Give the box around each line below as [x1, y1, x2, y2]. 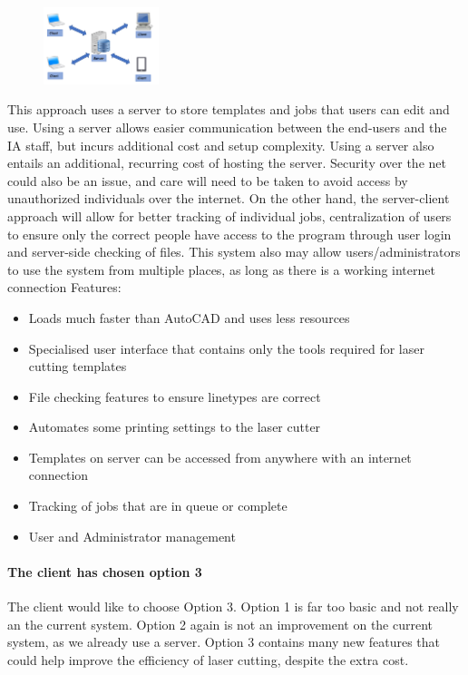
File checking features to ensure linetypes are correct [28, 386, 321, 406]
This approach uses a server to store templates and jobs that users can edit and [7, 100, 450, 119]
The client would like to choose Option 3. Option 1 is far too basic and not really [7, 597, 459, 616]
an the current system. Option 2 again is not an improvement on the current [7, 614, 434, 633]
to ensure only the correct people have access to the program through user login [7, 224, 452, 243]
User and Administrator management [28, 526, 236, 545]
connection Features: [7, 278, 122, 297]
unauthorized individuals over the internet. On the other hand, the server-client [7, 189, 450, 208]
